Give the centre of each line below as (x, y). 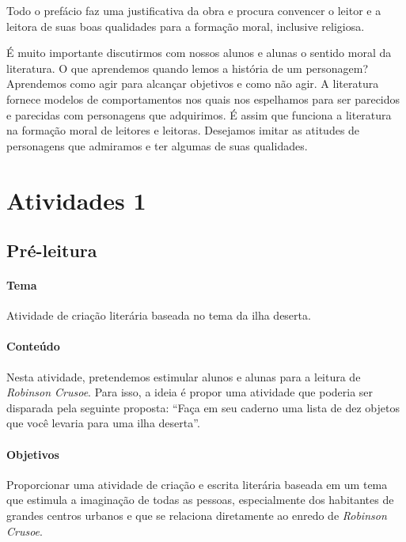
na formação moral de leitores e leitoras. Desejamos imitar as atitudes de (183, 130)
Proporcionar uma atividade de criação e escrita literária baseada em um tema (197, 484)
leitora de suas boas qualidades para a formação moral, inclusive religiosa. (186, 26)
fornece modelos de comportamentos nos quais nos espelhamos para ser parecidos (203, 99)
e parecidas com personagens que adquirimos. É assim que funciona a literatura (199, 114)
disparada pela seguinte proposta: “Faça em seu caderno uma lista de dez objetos (203, 407)
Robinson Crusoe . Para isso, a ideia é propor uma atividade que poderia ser (190, 392)
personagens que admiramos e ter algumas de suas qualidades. (157, 145)
